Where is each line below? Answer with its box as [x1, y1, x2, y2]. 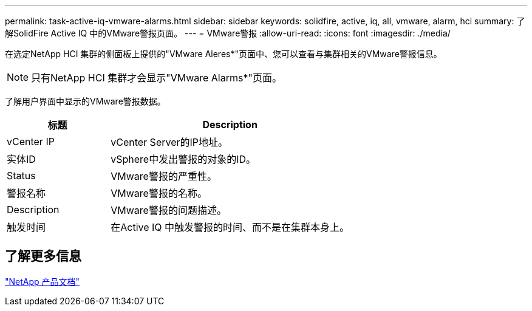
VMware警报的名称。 [111, 187, 207, 199]
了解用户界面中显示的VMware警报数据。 [5, 96, 166, 106]
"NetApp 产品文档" [5, 276, 80, 287]
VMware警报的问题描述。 [111, 204, 227, 216]
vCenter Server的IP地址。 [111, 136, 228, 148]
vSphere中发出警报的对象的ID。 [111, 153, 256, 165]
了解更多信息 [5, 248, 81, 264]
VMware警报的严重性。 [111, 170, 217, 182]
